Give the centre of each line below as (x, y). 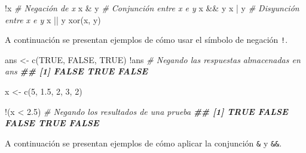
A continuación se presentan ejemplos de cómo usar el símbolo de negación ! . (146, 40)
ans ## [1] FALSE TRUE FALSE (76, 71)
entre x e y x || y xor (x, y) (53, 19)
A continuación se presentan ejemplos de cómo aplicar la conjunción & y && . (143, 143)
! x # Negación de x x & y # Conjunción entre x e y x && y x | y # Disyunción (152, 8)
